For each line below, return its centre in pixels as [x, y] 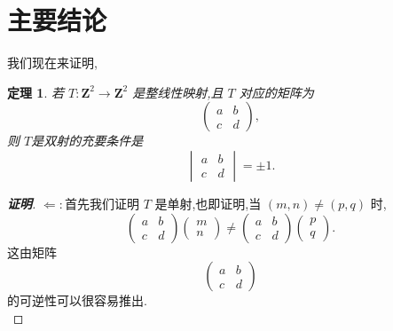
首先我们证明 [102, 203]
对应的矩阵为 [276, 92]
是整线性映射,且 [178, 92]
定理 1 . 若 [35, 92]
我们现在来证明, [52, 63]
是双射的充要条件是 [87, 141]
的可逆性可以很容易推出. [77, 300]
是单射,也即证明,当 [208, 203]
